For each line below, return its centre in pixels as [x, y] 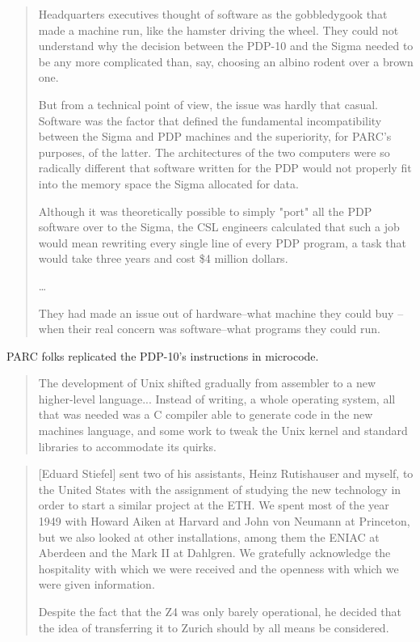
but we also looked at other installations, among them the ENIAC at [209, 536]
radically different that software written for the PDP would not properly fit [225, 168]
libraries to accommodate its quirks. [127, 446]
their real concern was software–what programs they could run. [225, 329]
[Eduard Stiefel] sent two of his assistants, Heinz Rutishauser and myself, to [226, 473]
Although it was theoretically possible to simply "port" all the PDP [205, 211]
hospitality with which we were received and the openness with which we [218, 568]
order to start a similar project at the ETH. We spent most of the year [214, 505]
